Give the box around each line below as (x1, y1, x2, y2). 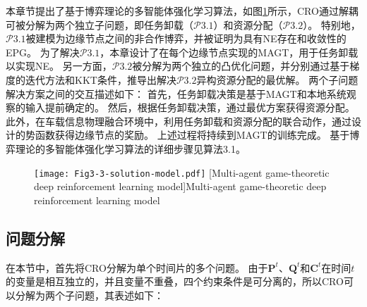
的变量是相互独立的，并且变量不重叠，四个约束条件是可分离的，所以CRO (6, 274, 344, 289)
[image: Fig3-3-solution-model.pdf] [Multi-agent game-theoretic (34, 165, 330, 180)
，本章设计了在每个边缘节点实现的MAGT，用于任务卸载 (100, 44, 359, 59)
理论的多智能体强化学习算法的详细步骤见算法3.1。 (15, 141, 246, 156)
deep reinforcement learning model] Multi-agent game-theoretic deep (34, 179, 327, 194)
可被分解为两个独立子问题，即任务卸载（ (6, 17, 193, 32)
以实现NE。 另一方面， (6, 58, 112, 73)
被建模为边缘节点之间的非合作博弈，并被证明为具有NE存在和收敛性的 (25, 31, 347, 46)
